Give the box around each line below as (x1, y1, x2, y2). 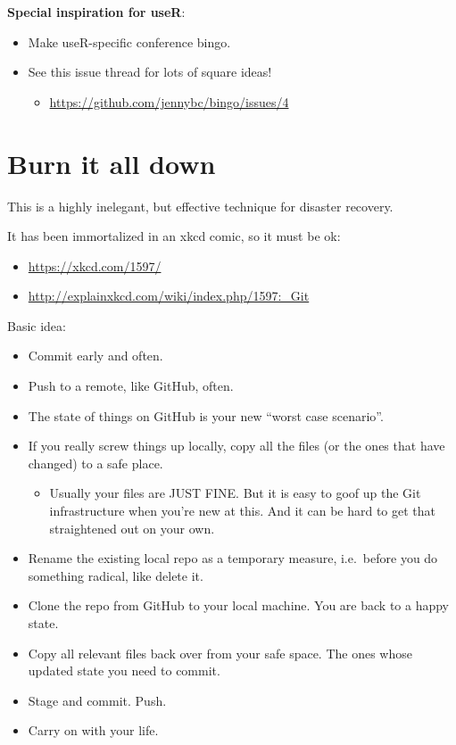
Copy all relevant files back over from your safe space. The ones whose (28, 643, 412, 662)
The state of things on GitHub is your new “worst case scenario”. (28, 406, 384, 425)
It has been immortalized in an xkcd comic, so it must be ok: (7, 227, 341, 245)
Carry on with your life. (28, 721, 159, 740)
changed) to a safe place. (28, 453, 163, 472)
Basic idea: (7, 316, 66, 335)
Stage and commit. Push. (28, 691, 167, 709)
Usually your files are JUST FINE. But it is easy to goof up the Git (49, 484, 421, 502)
